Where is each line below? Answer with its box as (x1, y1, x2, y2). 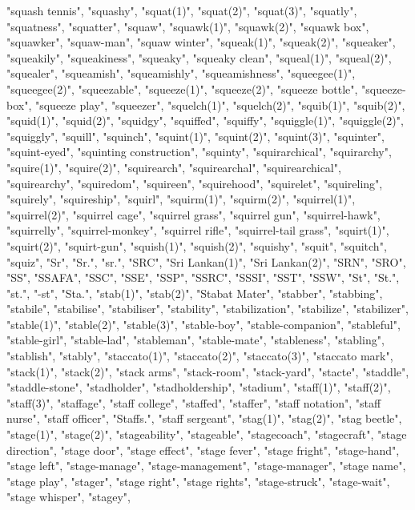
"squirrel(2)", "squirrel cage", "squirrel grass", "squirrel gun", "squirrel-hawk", (6, 206, 381, 223)
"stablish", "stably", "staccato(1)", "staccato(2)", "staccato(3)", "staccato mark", (6, 347, 393, 364)
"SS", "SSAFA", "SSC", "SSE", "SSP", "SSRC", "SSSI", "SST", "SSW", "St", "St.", (6, 269, 400, 286)
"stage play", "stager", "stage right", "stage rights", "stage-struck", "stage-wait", (6, 472, 390, 489)
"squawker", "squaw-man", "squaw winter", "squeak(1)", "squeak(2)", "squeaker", (6, 34, 396, 50)
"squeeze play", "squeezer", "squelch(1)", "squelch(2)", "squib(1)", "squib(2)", (34, 96, 405, 113)
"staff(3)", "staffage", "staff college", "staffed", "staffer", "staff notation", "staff (6, 394, 381, 411)
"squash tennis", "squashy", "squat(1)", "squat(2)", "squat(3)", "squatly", (6, 2, 357, 18)
